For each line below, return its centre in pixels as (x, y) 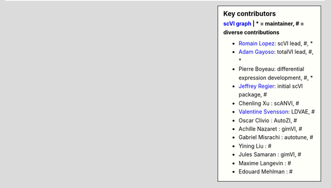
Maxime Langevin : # (265, 163)
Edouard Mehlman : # (266, 172)
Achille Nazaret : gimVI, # (271, 129)
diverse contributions (252, 32)
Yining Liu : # (255, 146)
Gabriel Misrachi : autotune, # (276, 137)
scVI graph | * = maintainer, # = (264, 24)
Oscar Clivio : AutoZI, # (268, 120)
